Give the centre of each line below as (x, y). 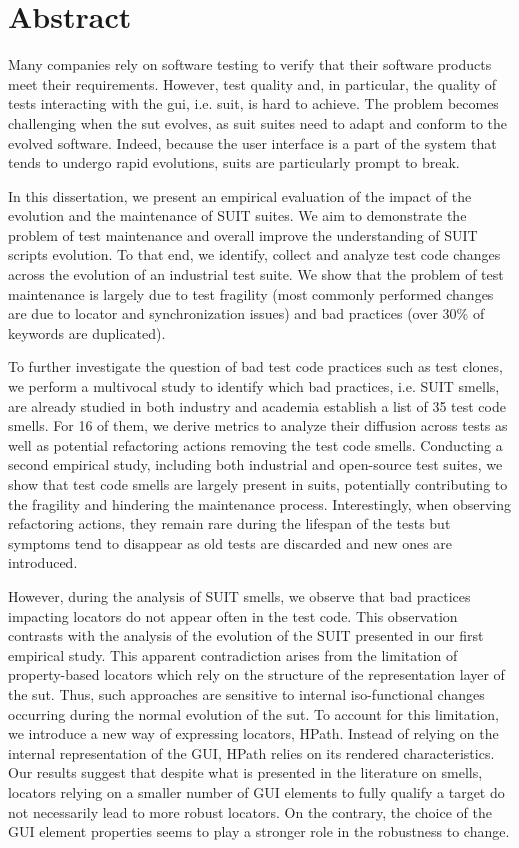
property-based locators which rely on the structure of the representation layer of (256, 674)
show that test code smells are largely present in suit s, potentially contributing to (258, 484)
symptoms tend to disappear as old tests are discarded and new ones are (230, 542)
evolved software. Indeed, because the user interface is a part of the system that (252, 142)
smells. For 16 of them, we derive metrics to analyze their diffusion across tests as (258, 425)
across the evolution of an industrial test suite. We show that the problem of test (256, 274)
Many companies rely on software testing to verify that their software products (250, 64)
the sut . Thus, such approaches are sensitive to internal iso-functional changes (246, 693)
